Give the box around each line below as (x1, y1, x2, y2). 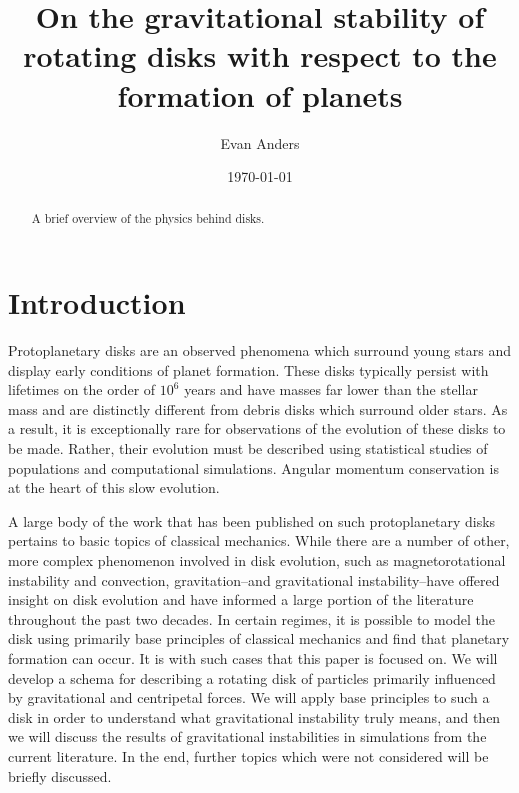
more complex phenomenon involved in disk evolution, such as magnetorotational (8, 550, 506, 571)
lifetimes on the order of (8, 379, 156, 400)
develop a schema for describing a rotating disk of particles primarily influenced (8, 667, 496, 688)
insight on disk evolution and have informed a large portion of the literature (8, 589, 474, 610)
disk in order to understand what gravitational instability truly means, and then (8, 706, 501, 727)
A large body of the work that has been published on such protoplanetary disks (8, 510, 496, 531)
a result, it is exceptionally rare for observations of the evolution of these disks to (8, 418, 506, 439)
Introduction (8, 282, 186, 323)
